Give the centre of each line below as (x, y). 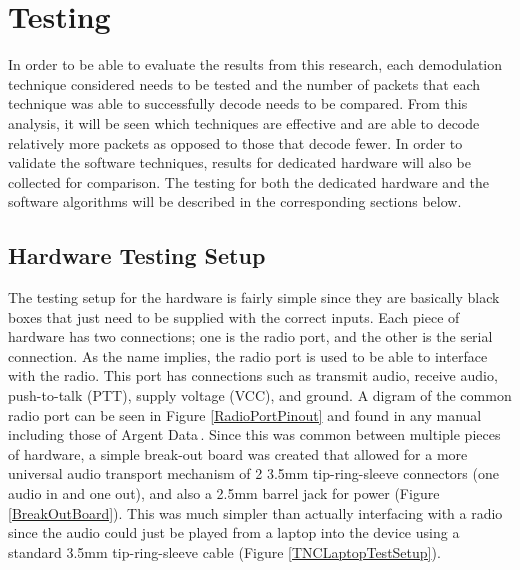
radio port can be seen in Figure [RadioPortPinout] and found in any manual (245, 414)
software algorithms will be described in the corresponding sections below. (235, 201)
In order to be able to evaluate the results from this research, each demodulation (255, 64)
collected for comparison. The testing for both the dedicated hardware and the (249, 181)
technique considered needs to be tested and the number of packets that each (244, 83)
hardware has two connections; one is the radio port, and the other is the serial (250, 336)
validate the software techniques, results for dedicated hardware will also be (239, 162)
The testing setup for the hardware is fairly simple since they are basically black (254, 297)
